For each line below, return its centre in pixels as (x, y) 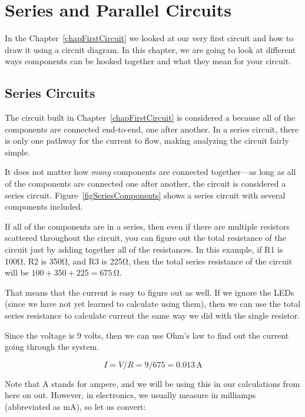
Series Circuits (50, 93)
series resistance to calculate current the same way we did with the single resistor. (152, 315)
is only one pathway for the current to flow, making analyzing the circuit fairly (147, 140)
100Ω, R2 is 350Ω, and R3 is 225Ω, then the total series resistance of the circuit (149, 261)
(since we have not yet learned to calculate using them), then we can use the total (153, 304)
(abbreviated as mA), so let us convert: (75, 406)
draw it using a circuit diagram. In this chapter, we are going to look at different (150, 49)
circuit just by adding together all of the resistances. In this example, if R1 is (144, 249)
